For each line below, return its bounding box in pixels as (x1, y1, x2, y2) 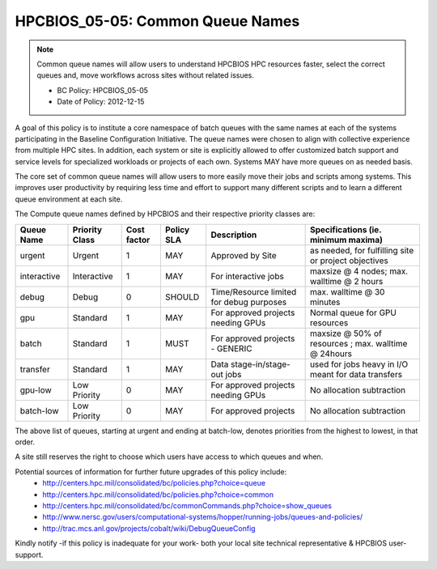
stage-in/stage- (231, 359, 291, 370)
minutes (309, 296, 341, 308)
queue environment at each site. (15, 194, 123, 204)
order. (15, 437, 36, 447)
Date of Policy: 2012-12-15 (57, 97, 145, 107)
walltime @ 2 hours (309, 275, 384, 287)
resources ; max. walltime (309, 338, 408, 349)
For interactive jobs (210, 270, 285, 282)
